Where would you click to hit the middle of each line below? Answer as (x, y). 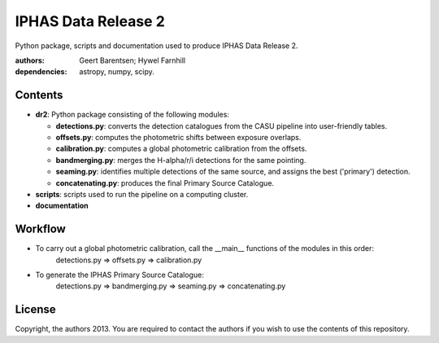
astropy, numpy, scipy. (117, 72)
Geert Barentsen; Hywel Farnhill (133, 60)
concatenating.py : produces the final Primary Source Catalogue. (165, 182)
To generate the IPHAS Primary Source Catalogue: (120, 275)
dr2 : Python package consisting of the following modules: (132, 115)
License (35, 310)
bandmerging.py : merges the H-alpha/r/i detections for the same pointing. (181, 160)
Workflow (41, 229)
